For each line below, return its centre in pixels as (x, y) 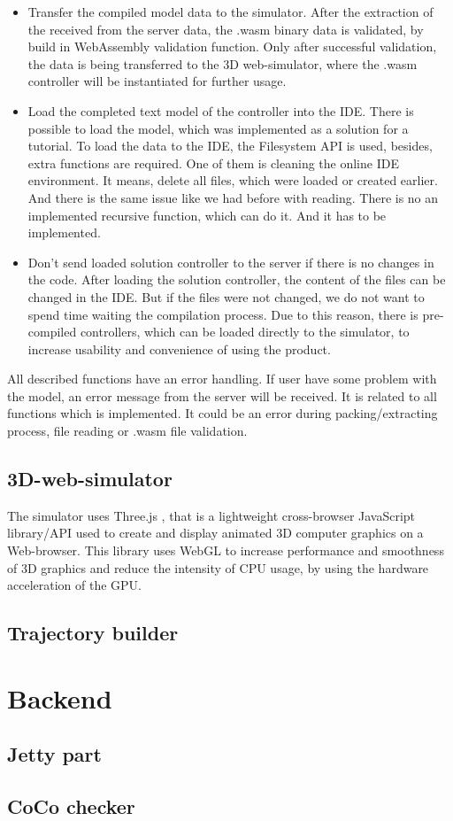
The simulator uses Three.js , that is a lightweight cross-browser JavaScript (211, 515)
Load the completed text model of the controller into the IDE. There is (221, 110)
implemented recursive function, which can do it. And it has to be (207, 215)
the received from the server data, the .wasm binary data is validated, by (226, 29)
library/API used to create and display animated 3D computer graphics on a (215, 533)
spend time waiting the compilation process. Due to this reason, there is (223, 314)
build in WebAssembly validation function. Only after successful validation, (232, 46)
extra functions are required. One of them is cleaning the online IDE (213, 163)
